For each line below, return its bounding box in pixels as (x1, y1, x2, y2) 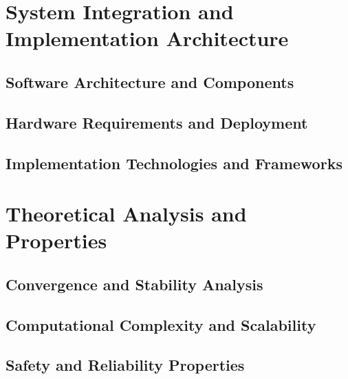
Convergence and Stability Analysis (6, 273, 263, 294)
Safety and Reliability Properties (6, 354, 245, 376)
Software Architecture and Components (6, 71, 294, 92)
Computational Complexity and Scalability (6, 314, 316, 335)
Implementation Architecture (6, 24, 289, 52)
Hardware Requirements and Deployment (6, 111, 308, 133)
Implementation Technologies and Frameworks (6, 152, 342, 173)
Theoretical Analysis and (6, 199, 247, 228)
